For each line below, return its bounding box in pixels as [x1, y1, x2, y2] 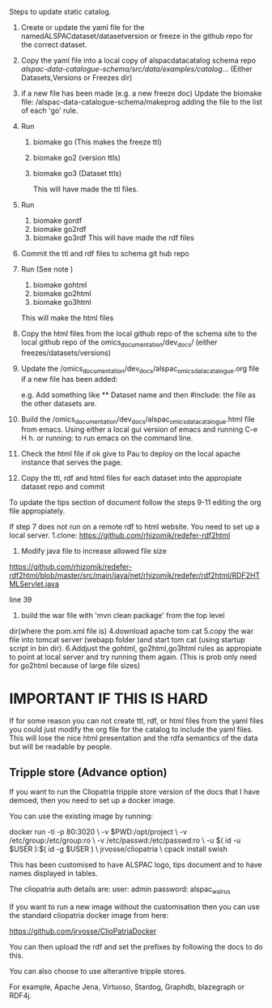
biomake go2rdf [32, 225, 87, 234]
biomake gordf [32, 216, 83, 225]
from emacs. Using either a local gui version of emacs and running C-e [20, 425, 258, 435]
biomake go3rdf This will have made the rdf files [32, 233, 195, 242]
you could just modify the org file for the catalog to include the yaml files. [9, 725, 253, 735]
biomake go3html [32, 298, 91, 307]
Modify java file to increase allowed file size [20, 547, 167, 556]
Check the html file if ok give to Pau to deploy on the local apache [20, 449, 241, 459]
